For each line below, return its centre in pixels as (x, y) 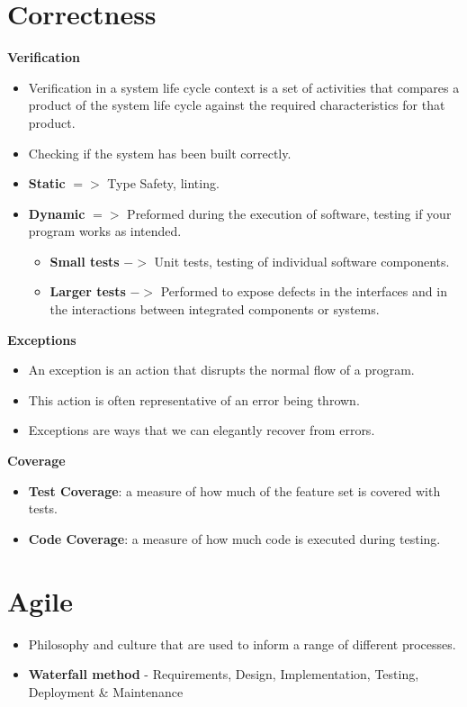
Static (47, 183)
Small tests (85, 261)
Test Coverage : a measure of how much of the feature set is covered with (234, 490)
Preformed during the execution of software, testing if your (289, 213)
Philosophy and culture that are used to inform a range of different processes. (242, 644)
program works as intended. (105, 231)
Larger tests (88, 291)
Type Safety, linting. (163, 183)
